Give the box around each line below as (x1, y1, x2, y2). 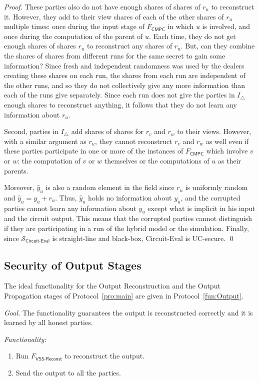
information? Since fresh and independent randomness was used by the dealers (4, 60, 244, 70)
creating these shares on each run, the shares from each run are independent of (4, 70, 245, 80)
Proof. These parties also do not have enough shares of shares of (4, 1, 200, 11)
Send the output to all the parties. (15, 367, 121, 378)
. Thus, (55, 192, 77, 202)
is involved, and (202, 21, 250, 31)
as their (217, 155, 241, 165)
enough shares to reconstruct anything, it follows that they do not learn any (4, 99, 237, 109)
